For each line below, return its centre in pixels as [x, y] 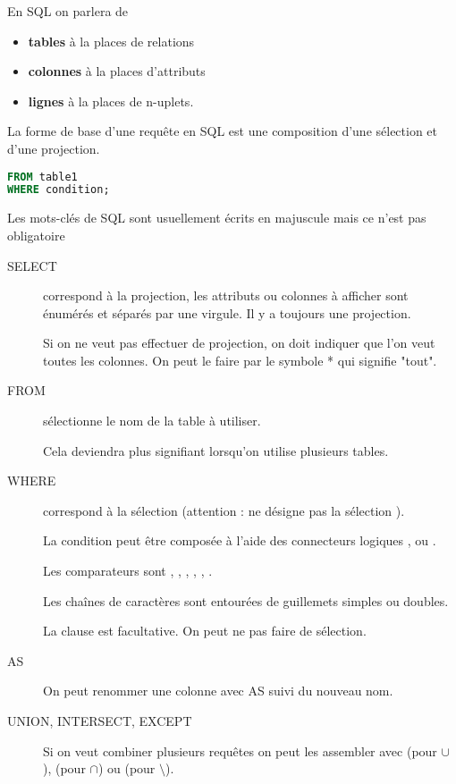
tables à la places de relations [111, 41]
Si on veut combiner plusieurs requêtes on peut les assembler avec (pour [240, 750]
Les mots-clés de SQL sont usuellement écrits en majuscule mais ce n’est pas [217, 218]
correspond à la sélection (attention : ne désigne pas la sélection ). [224, 510]
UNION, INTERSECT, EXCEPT [100, 721]
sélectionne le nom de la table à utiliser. [152, 421]
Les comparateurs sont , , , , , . [128, 571]
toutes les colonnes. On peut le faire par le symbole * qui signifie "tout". [240, 360]
